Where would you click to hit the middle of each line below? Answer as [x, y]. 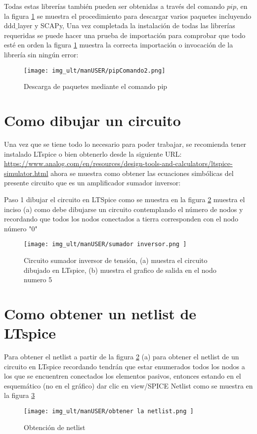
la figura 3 [20, 395]
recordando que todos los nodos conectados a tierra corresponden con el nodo [121, 219]
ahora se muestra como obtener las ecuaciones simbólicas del [142, 173]
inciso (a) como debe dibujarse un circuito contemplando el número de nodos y [124, 209]
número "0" [21, 228]
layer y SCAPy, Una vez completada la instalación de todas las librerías [127, 25]
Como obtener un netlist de [100, 313]
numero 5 [38, 280]
